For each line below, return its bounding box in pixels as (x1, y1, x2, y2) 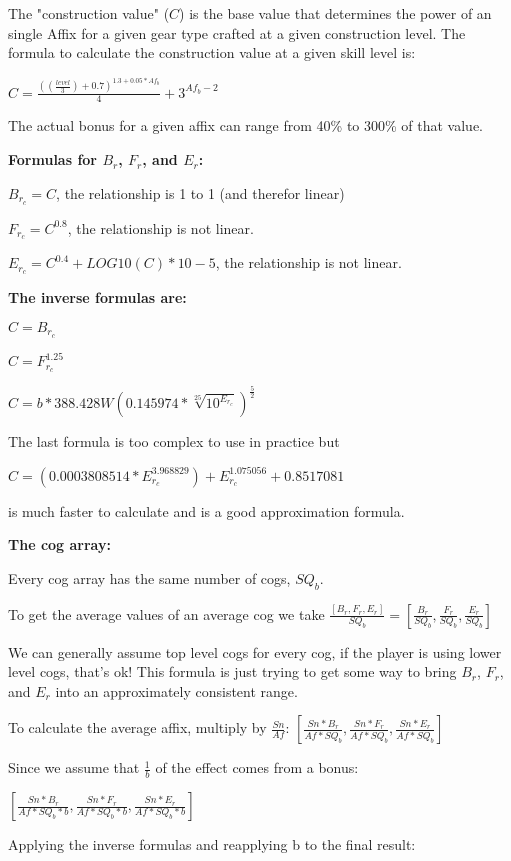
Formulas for (8, 149, 97, 170)
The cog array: (8, 534, 111, 555)
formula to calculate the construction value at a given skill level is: (8, 42, 416, 63)
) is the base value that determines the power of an (179, 3, 492, 23)
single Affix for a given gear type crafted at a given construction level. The (8, 22, 466, 43)
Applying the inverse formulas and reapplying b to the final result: (8, 834, 416, 855)
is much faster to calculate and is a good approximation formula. (8, 500, 405, 521)
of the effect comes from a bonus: (155, 757, 359, 778)
